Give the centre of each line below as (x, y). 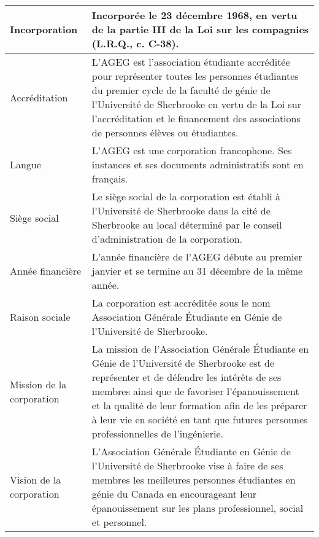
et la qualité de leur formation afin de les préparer (199, 405)
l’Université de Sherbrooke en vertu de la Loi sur (196, 104)
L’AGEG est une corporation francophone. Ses (192, 150)
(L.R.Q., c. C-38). (135, 43)
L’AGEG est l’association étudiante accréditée (191, 62)
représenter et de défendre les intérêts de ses (186, 377)
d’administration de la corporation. (167, 239)
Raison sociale (40, 317)
